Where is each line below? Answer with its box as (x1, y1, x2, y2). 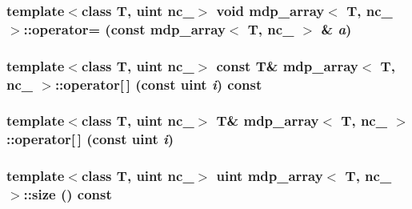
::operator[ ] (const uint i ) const (54, 74, 262, 94)
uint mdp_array (216, 166, 323, 186)
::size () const (23, 184, 112, 204)
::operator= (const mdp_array (23, 18, 226, 38)
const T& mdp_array (216, 55, 358, 75)
